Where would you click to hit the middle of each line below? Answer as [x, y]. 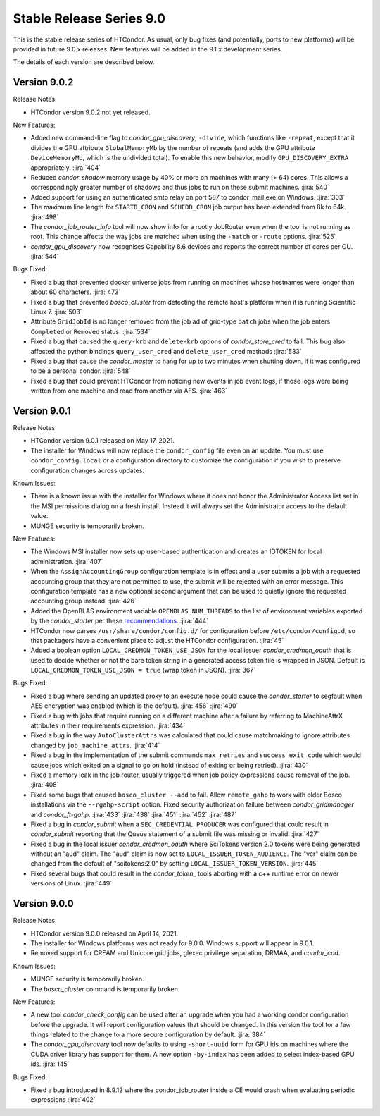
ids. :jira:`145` [50, 1064]
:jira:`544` [45, 257]
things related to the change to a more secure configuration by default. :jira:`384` [148, 1035]
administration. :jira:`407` [67, 561]
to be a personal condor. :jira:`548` [81, 371]
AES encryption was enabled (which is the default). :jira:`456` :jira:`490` [134, 706]
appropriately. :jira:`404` [66, 167]
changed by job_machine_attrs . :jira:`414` [95, 745]
